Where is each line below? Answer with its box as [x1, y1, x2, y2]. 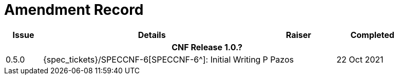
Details [138, 29, 166, 40]
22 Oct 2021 [336, 54, 384, 65]
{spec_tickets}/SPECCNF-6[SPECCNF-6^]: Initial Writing [43, 54, 261, 65]
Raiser [286, 29, 311, 40]
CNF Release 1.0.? [172, 42, 242, 52]
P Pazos [262, 54, 294, 65]
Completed [350, 29, 394, 40]
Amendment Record [4, 1, 144, 18]
